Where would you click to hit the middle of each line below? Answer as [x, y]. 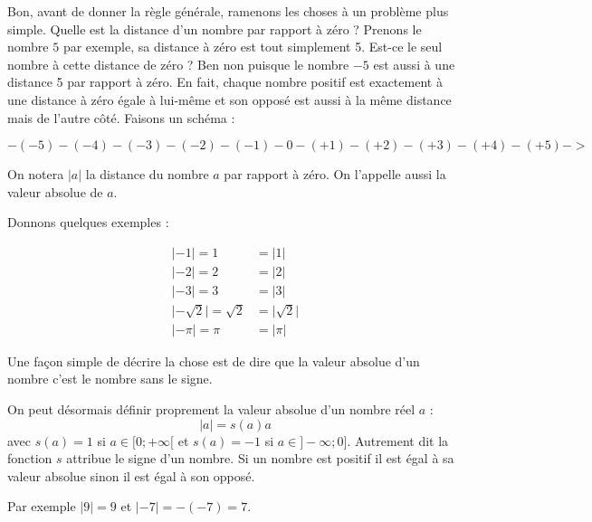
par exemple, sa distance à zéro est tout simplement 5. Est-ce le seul [253, 47]
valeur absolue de [55, 191]
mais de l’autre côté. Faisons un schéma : [121, 117]
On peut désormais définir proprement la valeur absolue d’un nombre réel [211, 409]
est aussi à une [414, 64]
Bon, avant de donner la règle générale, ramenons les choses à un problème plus [228, 11]
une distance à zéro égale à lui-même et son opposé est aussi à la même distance [229, 99]
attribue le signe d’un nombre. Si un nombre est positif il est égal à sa [260, 458]
